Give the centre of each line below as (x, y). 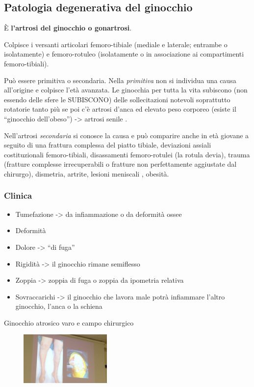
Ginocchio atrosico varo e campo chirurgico (69, 322)
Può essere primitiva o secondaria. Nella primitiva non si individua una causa (120, 80)
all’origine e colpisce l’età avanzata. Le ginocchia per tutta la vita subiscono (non (126, 90)
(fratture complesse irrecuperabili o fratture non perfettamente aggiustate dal (120, 164)
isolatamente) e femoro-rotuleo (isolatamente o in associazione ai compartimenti (124, 54)
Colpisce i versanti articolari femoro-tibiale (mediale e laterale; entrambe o (116, 44)
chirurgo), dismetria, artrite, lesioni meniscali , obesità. (87, 173)
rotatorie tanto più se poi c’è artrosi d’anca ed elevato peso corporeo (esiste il (120, 109)
